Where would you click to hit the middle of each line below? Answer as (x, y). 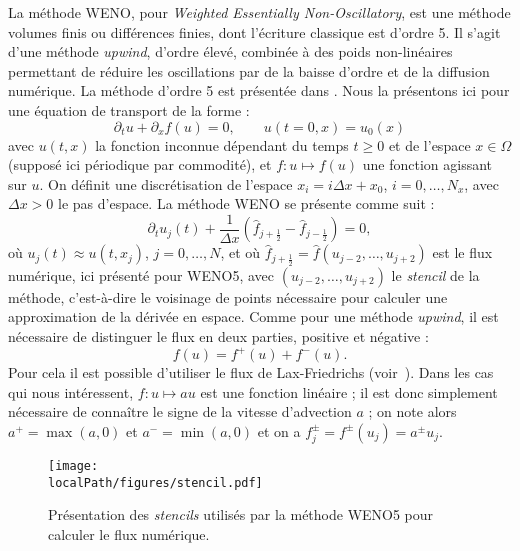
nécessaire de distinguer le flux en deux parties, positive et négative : (218, 336)
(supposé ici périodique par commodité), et (140, 164)
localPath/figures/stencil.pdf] (155, 482)
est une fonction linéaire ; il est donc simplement (349, 391)
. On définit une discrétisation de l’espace (166, 183)
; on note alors (412, 411)
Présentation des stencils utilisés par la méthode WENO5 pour (241, 514)
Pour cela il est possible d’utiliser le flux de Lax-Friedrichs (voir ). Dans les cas (251, 372)
